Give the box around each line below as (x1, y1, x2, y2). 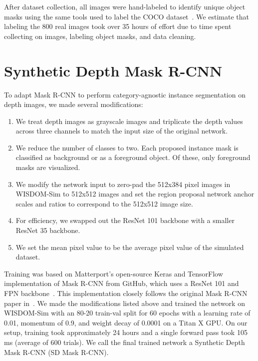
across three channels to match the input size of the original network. (15, 125, 228, 136)
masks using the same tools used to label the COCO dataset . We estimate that (4, 11, 249, 21)
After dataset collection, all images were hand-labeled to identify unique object (4, 1, 246, 11)
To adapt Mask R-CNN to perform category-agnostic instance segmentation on (4, 89, 246, 99)
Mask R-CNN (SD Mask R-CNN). (4, 346, 109, 357)
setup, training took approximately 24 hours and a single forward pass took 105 (4, 327, 248, 337)
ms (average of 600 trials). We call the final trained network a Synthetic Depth (4, 336, 245, 347)
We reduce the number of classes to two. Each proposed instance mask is (15, 142, 239, 152)
